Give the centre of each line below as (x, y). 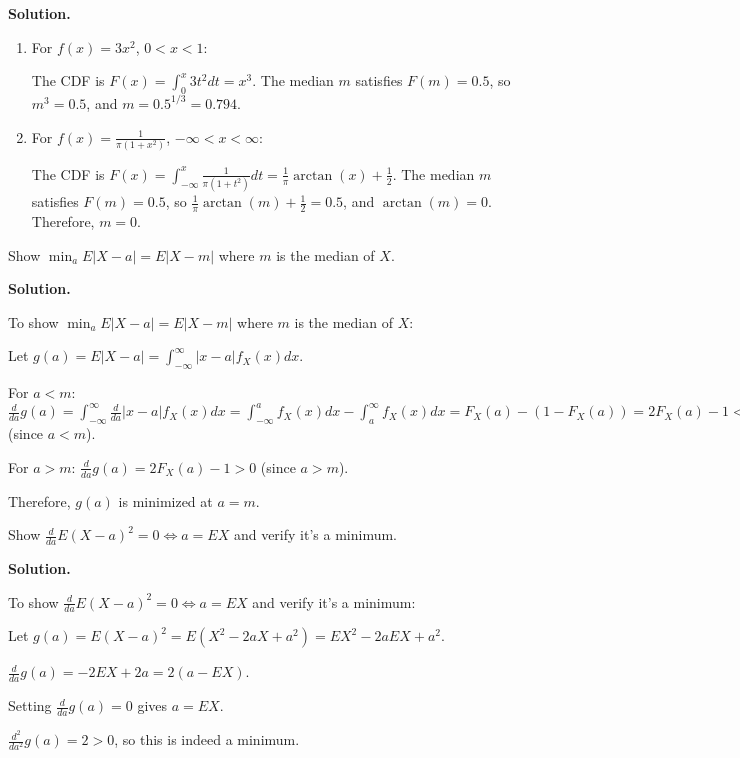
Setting (30, 705)
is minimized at (165, 500)
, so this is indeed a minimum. (207, 739)
